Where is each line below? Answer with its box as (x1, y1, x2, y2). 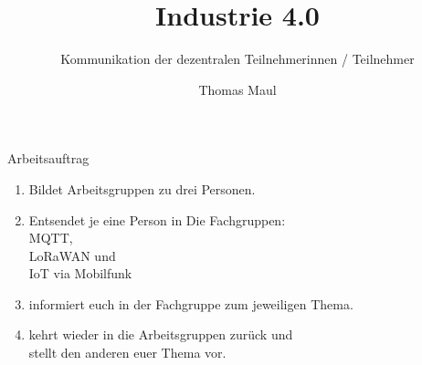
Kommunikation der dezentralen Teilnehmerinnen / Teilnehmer (60, 49, 415, 68)
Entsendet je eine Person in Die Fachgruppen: (28, 210, 286, 229)
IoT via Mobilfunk (28, 264, 132, 283)
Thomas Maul (198, 79, 277, 99)
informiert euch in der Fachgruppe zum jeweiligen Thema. (28, 294, 353, 313)
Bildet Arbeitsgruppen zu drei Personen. (28, 179, 256, 198)
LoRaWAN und (28, 245, 116, 265)
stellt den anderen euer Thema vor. (28, 343, 227, 362)
